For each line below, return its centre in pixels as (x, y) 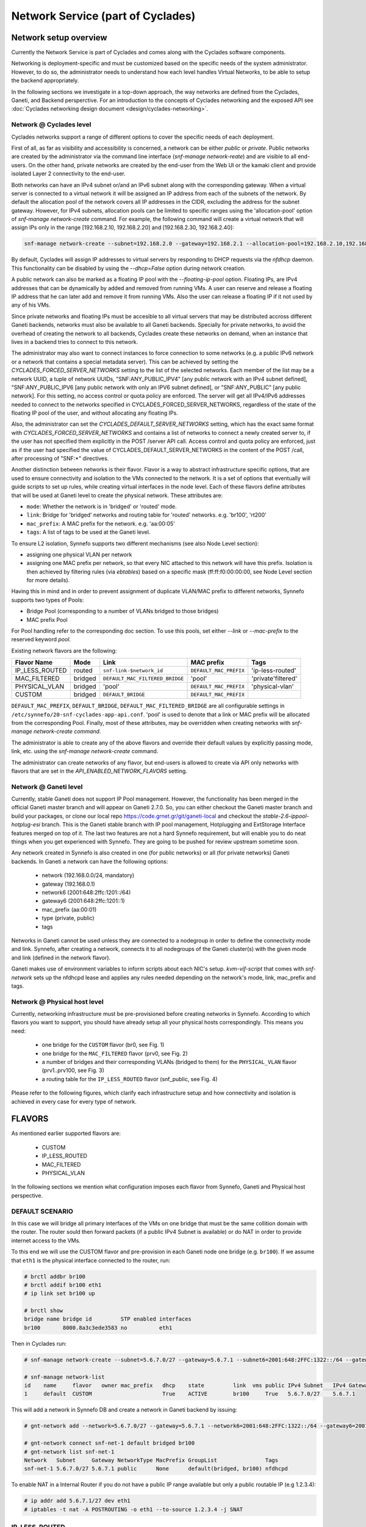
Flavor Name (34, 663)
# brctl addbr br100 (55, 1276)
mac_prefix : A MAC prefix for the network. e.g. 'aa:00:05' (101, 523)
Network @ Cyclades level (51, 125)
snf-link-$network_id (133, 670)
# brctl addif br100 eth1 (63, 1285)
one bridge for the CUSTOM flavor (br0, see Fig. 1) (103, 1045)
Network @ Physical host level (57, 1002)
